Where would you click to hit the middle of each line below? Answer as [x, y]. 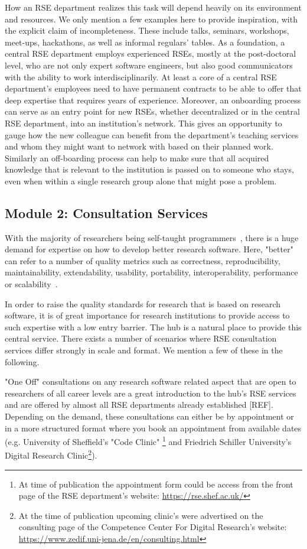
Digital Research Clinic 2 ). [51, 454]
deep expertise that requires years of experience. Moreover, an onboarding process [153, 100]
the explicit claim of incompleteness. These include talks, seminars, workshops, [147, 30]
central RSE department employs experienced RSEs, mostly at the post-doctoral [151, 53]
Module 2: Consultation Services [106, 212]
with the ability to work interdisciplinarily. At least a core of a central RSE [141, 77]
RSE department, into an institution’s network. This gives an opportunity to [143, 123]
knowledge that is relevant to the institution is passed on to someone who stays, [149, 169]
